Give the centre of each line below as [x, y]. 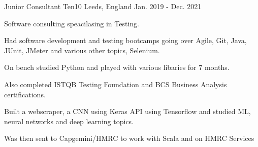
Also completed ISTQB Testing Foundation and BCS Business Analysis [116, 84]
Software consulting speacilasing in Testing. [72, 23]
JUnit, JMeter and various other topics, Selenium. [82, 50]
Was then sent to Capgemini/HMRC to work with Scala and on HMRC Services [129, 138]
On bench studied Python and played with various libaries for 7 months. [117, 67]
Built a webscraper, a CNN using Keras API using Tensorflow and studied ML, [127, 111]
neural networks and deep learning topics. [69, 121]
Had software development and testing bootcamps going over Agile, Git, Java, [125, 40]
